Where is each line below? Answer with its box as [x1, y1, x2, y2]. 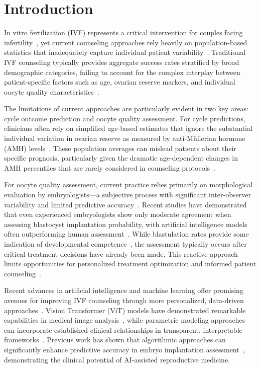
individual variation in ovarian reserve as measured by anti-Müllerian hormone [4, 133, 245, 143]
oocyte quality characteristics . [4, 86, 99, 97]
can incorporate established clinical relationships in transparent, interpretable [4, 324, 242, 335]
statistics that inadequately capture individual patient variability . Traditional [4, 47, 246, 57]
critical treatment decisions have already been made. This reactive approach [4, 248, 238, 259]
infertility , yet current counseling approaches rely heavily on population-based [4, 37, 247, 47]
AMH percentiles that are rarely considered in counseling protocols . [4, 162, 215, 173]
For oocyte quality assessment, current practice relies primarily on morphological [4, 179, 253, 190]
